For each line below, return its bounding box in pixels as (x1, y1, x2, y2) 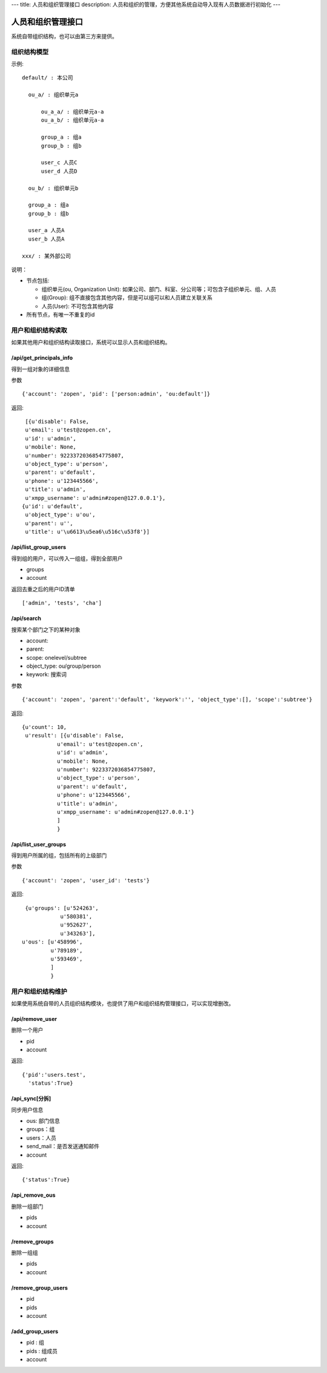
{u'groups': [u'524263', (25, 905, 99, 911)
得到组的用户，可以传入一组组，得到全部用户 (11, 554, 123, 562)
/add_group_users (11, 1328, 59, 1335)
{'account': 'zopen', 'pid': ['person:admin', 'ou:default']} (22, 391, 211, 397)
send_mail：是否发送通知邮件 (26, 1143, 100, 1150)
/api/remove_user (11, 1015, 58, 1022)
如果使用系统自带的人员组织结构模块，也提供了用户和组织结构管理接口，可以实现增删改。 (11, 1000, 234, 1007)
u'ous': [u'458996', (22, 939, 83, 945)
